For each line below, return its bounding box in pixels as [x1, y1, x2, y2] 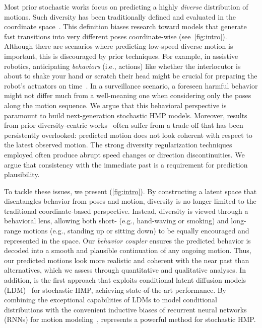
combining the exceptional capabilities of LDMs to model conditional [4, 294, 217, 305]
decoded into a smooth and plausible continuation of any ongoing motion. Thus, [4, 245, 251, 256]
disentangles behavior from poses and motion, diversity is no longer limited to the [4, 196, 256, 206]
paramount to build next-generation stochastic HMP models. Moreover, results [4, 110, 247, 120]
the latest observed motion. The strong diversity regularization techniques [4, 139, 232, 150]
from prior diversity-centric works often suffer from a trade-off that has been [4, 120, 243, 130]
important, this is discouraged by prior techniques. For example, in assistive [4, 50, 238, 61]
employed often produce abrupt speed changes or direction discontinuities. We [4, 149, 245, 159]
